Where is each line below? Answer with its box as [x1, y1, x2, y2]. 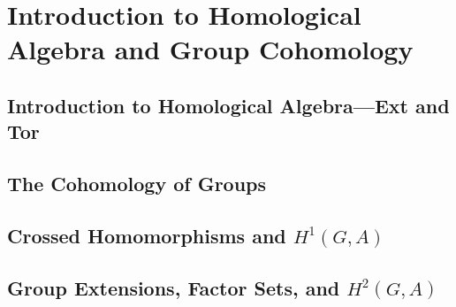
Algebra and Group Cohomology [7, 31, 414, 67]
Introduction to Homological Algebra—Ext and [7, 91, 450, 119]
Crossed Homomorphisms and [7, 221, 286, 249]
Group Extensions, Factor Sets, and [7, 273, 340, 301]
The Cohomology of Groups [7, 170, 267, 197]
